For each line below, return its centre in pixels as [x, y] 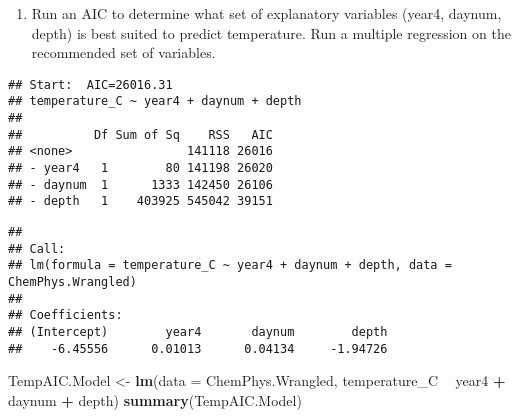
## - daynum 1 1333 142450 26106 [140, 184]
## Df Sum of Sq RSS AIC [140, 134]
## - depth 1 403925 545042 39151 [140, 201]
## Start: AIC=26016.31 [90, 84]
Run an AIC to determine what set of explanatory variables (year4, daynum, [266, 13]
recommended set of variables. [123, 52]
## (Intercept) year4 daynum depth [198, 331]
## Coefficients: [65, 315]
